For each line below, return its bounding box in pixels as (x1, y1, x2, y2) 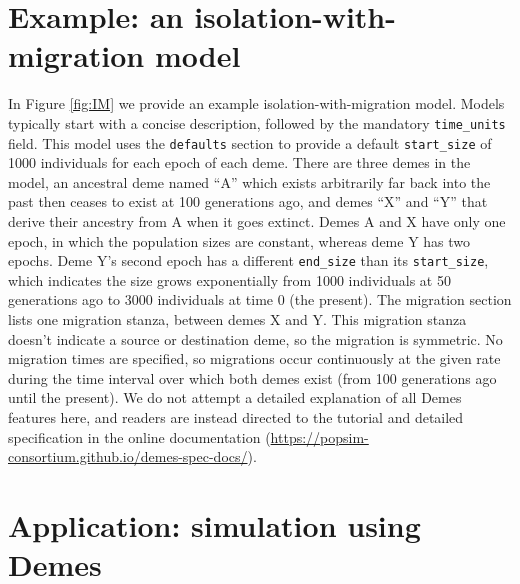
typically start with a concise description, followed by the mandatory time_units (8, 112, 506, 133)
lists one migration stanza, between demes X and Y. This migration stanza (8, 309, 467, 330)
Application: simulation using (8, 504, 421, 545)
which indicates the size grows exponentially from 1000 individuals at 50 (8, 269, 451, 290)
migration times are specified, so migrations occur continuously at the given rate (8, 348, 501, 369)
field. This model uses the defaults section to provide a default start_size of (8, 132, 492, 153)
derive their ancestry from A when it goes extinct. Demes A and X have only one (8, 211, 506, 231)
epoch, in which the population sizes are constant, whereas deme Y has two (8, 230, 471, 251)
